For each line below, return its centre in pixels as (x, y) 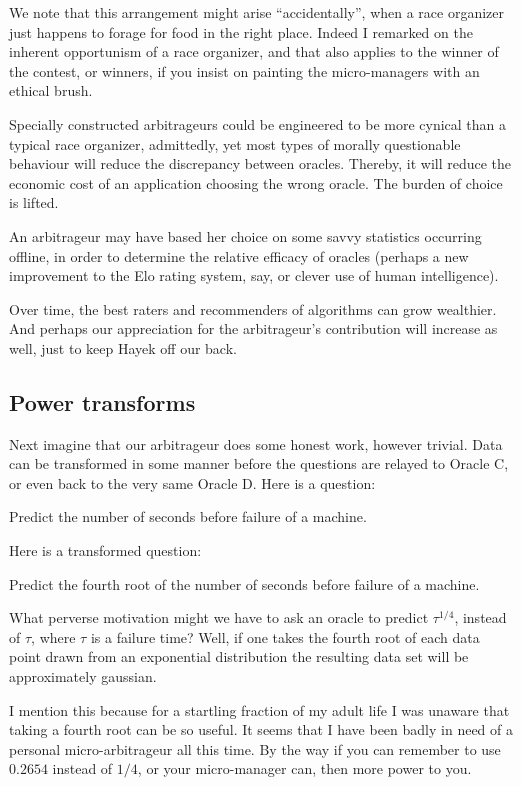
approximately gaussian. (83, 676)
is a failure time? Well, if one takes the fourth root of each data (285, 636)
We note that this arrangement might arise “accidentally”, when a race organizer (257, 12)
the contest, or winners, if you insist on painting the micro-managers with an (244, 70)
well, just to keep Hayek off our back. (123, 347)
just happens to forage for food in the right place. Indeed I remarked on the (241, 31)
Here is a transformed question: (105, 550)
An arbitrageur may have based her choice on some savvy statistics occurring (245, 235)
